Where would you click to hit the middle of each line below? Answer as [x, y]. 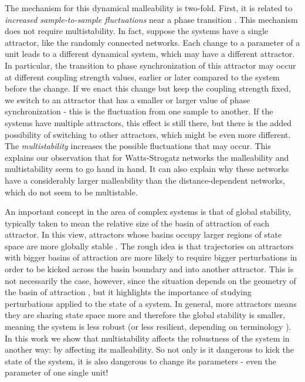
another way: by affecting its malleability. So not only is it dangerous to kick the [150, 349]
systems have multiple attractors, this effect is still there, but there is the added [148, 122]
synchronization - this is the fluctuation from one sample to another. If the [139, 111]
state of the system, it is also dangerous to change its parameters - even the [141, 361]
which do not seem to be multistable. [71, 192]
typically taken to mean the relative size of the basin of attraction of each [137, 223]
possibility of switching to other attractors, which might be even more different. [148, 134]
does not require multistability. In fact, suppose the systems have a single [137, 31]
